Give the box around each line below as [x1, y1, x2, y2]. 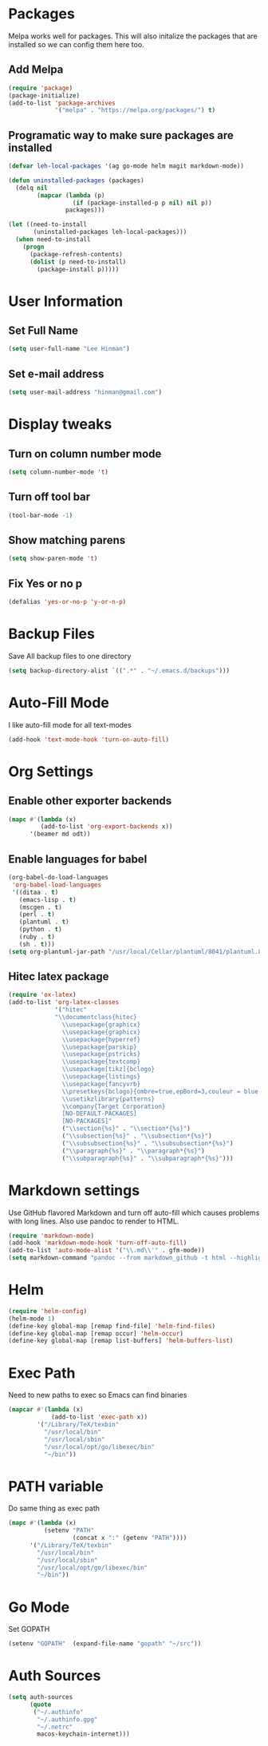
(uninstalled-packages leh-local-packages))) [33, 228, 187, 236]
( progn [22, 243, 45, 251]
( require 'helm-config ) [8, 1307, 88, 1315]
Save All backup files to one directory [8, 651, 132, 661]
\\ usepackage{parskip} [61, 1043, 137, 1051]
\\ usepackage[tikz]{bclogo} [61, 1065, 156, 1073]
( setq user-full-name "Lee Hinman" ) [8, 345, 130, 353]
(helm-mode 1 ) [8, 1315, 56, 1323]
